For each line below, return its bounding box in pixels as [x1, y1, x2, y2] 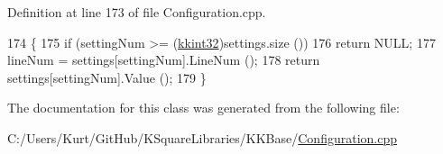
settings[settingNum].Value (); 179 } [7, 68, 207, 86]
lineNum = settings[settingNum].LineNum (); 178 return [7, 50, 320, 69]
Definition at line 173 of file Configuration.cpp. [7, 3, 266, 21]
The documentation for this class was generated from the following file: [7, 98, 400, 117]
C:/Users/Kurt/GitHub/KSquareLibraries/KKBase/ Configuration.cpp [7, 128, 398, 147]
